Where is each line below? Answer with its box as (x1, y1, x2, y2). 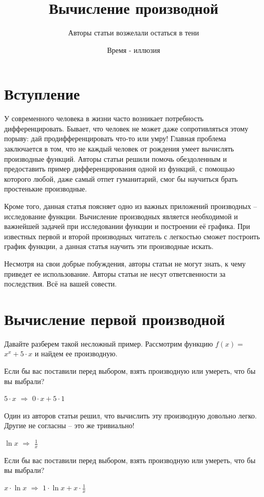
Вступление (4, 83, 80, 104)
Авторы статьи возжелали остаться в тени (68, 27, 199, 38)
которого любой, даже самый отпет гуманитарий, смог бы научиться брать (4, 173, 238, 184)
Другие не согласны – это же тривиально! (4, 420, 135, 431)
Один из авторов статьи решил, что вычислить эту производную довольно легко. (4, 410, 257, 420)
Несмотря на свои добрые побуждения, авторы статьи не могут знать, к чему (4, 258, 246, 269)
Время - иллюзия (107, 44, 160, 55)
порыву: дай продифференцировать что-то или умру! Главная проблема (4, 133, 227, 144)
